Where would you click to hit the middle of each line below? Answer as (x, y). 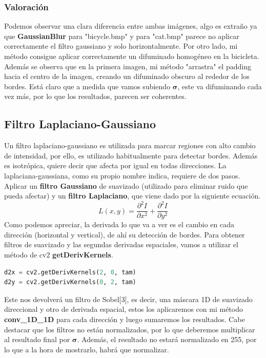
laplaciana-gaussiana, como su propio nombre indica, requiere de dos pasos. (122, 175)
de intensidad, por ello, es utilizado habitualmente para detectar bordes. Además (131, 155)
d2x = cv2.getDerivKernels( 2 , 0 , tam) (70, 272)
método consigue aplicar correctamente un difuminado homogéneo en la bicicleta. (132, 56)
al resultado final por (37, 339)
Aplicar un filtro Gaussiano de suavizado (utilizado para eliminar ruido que (126, 185)
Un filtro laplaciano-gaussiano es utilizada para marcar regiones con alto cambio (130, 145)
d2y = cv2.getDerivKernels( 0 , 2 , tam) (70, 282)
